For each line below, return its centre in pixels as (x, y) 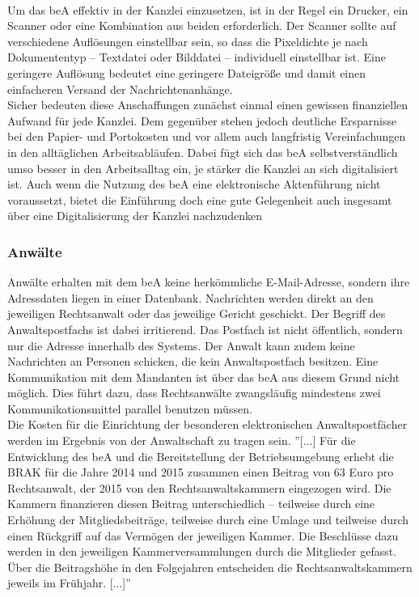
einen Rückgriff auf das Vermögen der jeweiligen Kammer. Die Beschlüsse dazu (203, 535)
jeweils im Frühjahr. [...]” (69, 583)
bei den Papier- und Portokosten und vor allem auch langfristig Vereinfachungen (207, 136)
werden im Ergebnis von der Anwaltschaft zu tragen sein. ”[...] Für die (182, 440)
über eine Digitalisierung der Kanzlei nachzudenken (135, 216)
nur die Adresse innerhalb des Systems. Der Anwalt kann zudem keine (181, 345)
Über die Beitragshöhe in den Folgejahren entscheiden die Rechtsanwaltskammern (210, 567)
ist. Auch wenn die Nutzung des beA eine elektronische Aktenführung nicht (194, 184)
